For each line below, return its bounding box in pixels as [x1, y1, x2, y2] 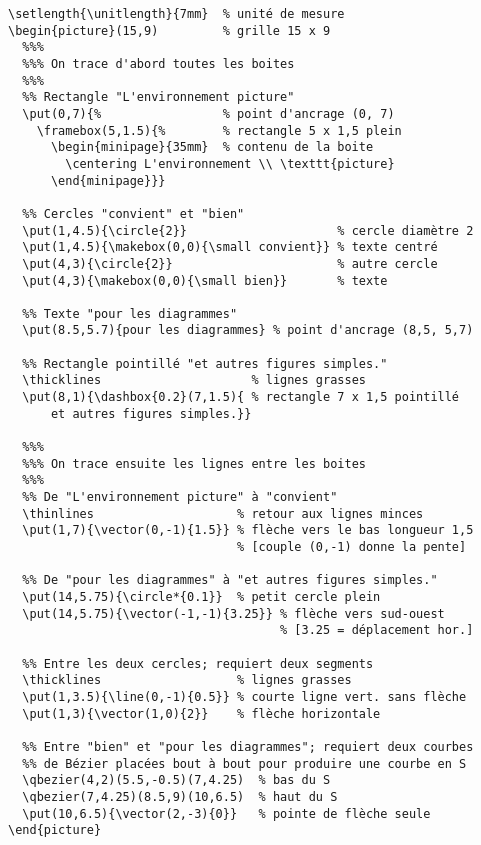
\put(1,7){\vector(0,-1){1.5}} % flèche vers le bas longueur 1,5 [22, 523, 474, 538]
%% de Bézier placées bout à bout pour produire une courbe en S [22, 756, 467, 771]
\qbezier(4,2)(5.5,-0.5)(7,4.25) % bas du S [22, 773, 331, 788]
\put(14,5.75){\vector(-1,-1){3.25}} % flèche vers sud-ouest [22, 606, 445, 621]
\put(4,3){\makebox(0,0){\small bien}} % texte [22, 273, 388, 288]
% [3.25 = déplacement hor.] [280, 623, 474, 638]
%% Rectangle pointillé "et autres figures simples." [22, 356, 388, 371]
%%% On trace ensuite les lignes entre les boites [22, 456, 366, 471]
